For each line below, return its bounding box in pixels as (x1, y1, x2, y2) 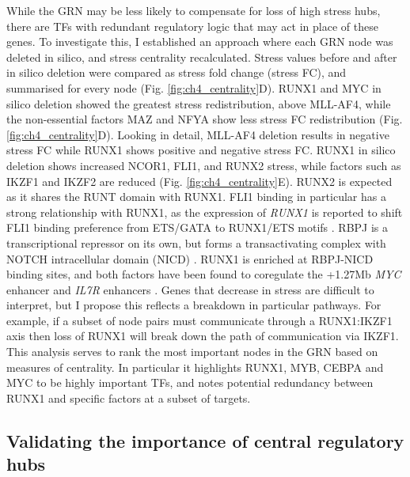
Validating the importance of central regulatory (6, 428, 404, 452)
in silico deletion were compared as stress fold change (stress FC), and (6, 64, 347, 81)
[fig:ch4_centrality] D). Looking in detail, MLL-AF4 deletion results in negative (6, 126, 389, 142)
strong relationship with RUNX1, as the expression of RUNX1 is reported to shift (6, 203, 403, 220)
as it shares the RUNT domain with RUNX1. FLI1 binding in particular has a (6, 188, 386, 205)
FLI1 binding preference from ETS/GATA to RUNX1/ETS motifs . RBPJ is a (6, 219, 389, 236)
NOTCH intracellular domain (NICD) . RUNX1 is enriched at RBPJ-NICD (6, 250, 374, 267)
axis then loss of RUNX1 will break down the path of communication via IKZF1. (6, 327, 399, 344)
